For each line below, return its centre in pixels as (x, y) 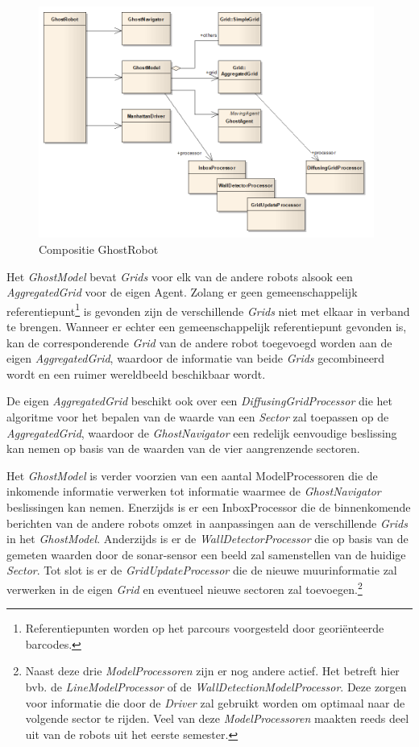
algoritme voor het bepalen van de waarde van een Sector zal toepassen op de (198, 417)
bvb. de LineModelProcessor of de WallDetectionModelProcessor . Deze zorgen (216, 686)
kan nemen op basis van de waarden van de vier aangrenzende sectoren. (183, 448)
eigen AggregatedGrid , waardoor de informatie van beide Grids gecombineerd (196, 358)
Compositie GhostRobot (99, 249)
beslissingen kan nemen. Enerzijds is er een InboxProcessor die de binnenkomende (209, 506)
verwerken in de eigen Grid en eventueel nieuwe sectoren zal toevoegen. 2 (185, 587)
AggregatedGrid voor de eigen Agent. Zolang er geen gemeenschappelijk (182, 292)
